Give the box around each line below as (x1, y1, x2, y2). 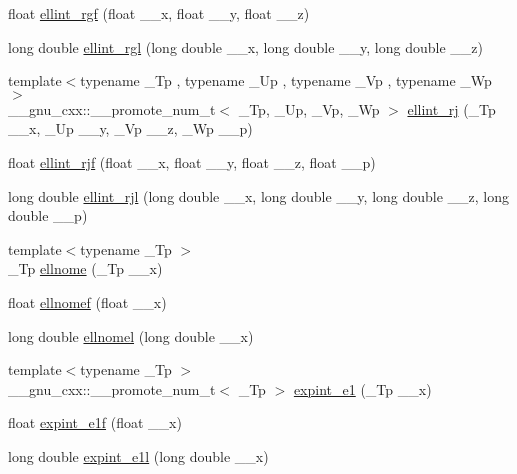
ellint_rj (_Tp (407, 98, 496, 119)
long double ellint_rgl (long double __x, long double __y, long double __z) (8, 36, 483, 57)
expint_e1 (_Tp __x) (293, 378, 432, 399)
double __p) (8, 205, 88, 226)
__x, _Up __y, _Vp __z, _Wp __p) (8, 118, 253, 139)
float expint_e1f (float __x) (8, 412, 182, 433)
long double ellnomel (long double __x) (8, 325, 254, 346)
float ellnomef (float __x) (8, 291, 167, 312)
